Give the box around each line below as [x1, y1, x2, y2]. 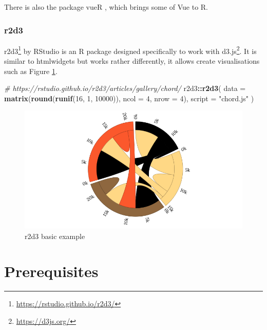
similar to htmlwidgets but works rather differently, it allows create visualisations [4, 56, 260, 66]
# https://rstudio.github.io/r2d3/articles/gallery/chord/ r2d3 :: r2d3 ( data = [4, 83, 246, 94]
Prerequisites [4, 261, 99, 282]
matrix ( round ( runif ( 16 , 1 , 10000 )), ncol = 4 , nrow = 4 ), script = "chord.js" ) [4, 93, 254, 103]
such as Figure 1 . [4, 65, 58, 76]
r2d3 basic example [25, 230, 85, 241]
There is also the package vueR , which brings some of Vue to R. [4, 2, 208, 12]
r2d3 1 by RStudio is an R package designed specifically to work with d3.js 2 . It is [4, 44, 257, 56]
